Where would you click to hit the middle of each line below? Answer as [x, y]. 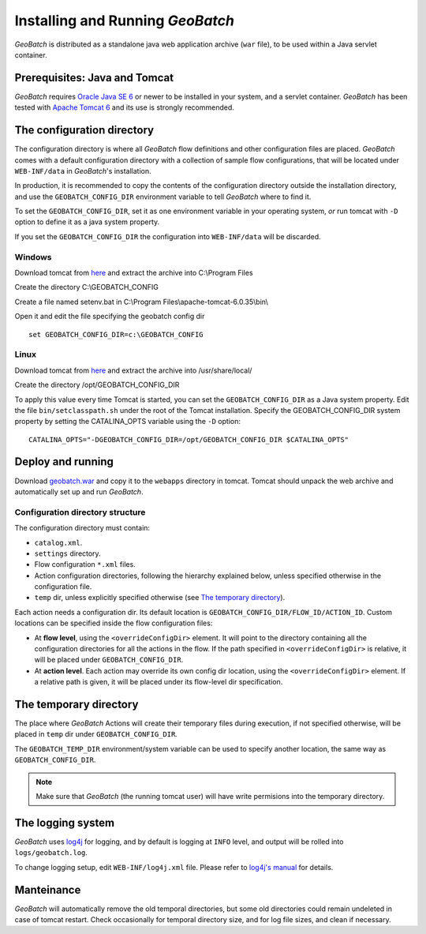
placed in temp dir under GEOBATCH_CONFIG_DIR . [96, 734]
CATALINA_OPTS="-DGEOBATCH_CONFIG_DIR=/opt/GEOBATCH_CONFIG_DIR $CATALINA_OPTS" [189, 439]
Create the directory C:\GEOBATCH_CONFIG [87, 287]
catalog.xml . [58, 542]
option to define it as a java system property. [87, 222]
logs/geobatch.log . [51, 853]
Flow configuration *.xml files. [85, 565]
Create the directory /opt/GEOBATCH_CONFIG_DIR [97, 385]
